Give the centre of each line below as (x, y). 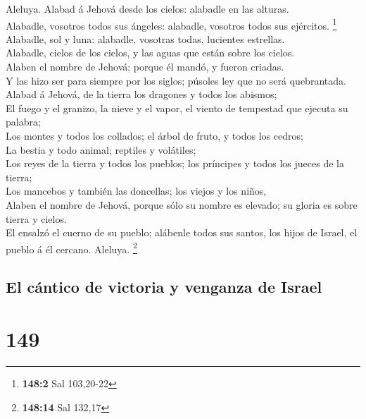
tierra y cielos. (36, 218)
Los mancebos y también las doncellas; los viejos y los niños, (136, 191)
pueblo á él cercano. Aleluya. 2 (71, 248)
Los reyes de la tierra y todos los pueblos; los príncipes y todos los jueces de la (175, 163)
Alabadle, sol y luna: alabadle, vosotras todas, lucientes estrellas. (145, 38)
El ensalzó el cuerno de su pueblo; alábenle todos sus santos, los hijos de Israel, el (182, 232)
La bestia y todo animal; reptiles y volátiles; (101, 149)
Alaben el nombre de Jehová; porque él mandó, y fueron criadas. (145, 67)
